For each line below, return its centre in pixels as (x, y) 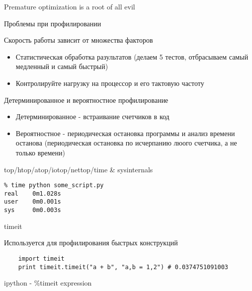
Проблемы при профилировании (53, 23)
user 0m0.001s (33, 202)
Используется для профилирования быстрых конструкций (91, 243)
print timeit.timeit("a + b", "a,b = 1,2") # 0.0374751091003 (123, 267)
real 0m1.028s (33, 193)
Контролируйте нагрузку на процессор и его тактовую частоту (110, 83)
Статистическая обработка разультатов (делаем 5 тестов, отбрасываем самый (132, 56)
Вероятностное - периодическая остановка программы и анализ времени (125, 133)
